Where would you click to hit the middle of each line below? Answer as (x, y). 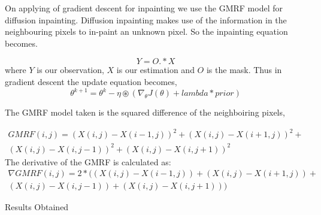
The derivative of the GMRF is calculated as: (88, 161)
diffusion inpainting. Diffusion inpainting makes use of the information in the (146, 19)
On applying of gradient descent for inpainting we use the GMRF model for (144, 8)
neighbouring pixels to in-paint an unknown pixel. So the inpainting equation (146, 31)
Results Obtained (37, 207)
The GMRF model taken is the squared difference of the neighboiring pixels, (145, 112)
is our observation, (70, 70)
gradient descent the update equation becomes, (91, 81)
